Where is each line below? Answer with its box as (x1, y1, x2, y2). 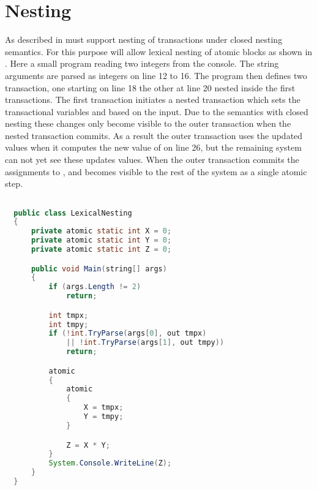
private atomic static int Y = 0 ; (31, 236, 172, 245)
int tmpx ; (48, 311, 89, 320)
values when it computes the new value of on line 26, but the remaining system (5, 141, 302, 154)
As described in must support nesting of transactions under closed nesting (5, 33, 283, 46)
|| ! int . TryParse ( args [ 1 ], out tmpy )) (66, 338, 225, 347)
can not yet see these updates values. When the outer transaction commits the (5, 153, 299, 166)
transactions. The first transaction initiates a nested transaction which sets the (5, 93, 300, 106)
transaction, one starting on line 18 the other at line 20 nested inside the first (5, 81, 296, 94)
